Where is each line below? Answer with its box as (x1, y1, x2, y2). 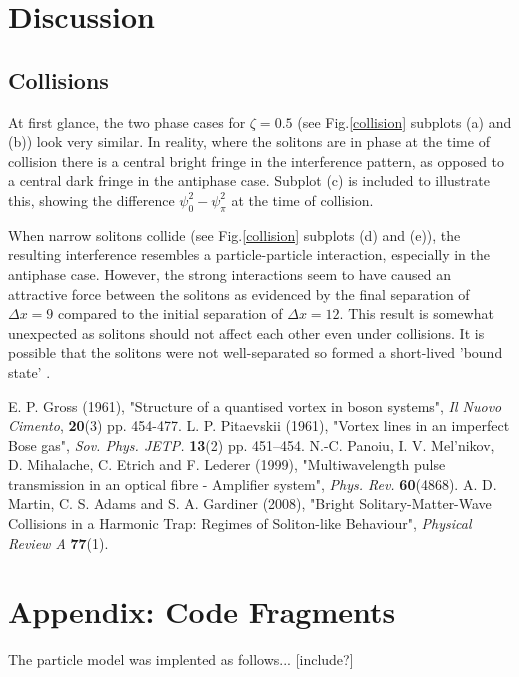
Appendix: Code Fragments (8, 591, 396, 632)
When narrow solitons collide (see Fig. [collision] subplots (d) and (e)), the (8, 224, 461, 245)
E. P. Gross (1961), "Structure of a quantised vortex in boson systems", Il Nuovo (8, 395, 502, 416)
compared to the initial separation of (58, 303, 283, 324)
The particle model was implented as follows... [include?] (8, 649, 354, 670)
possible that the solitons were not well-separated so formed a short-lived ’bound (8, 342, 503, 363)
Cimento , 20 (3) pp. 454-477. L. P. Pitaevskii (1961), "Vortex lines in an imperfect (8, 415, 510, 436)
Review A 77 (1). (8, 532, 109, 553)
